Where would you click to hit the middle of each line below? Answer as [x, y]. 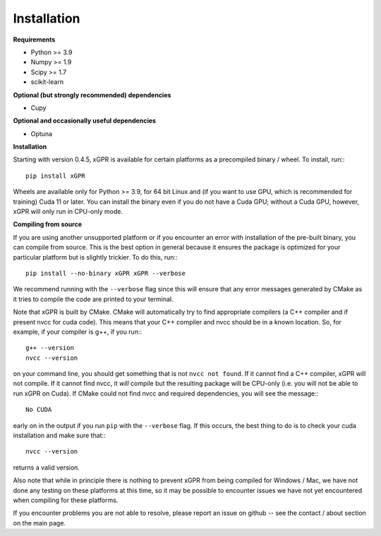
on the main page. [40, 523]
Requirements [34, 39]
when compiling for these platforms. [66, 500]
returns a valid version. [47, 467]
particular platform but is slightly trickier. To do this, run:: [95, 257]
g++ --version [50, 348]
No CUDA [39, 410]
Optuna [42, 133]
